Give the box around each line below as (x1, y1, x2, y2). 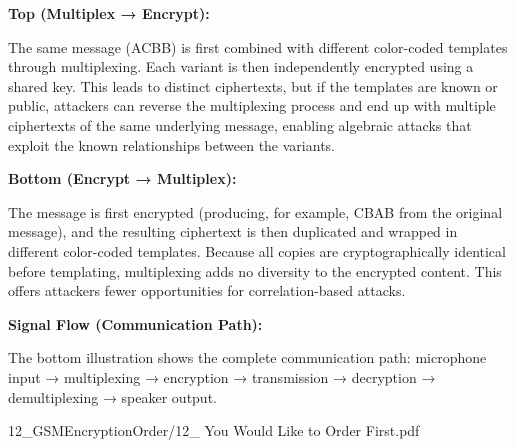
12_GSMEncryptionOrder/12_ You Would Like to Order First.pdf (8, 420, 420, 441)
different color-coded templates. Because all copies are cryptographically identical (8, 240, 506, 261)
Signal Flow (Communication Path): (8, 313, 263, 334)
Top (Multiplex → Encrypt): (8, 3, 210, 23)
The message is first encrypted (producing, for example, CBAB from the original (8, 201, 503, 222)
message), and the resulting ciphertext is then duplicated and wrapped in (8, 221, 458, 242)
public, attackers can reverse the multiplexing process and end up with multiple (8, 95, 496, 116)
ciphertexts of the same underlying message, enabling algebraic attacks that (8, 114, 472, 135)
